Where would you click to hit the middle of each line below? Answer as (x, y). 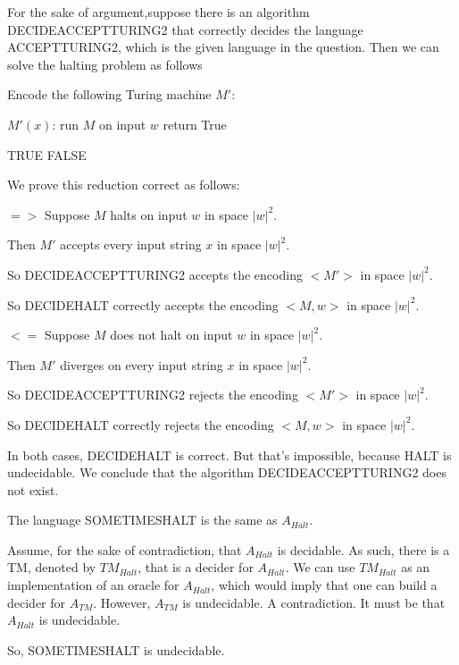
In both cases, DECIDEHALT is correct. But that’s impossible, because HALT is (229, 455)
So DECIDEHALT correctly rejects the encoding (141, 424)
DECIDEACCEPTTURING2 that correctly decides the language (185, 29)
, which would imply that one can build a (324, 585)
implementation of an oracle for (93, 585)
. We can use (320, 567)
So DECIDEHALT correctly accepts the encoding (143, 304)
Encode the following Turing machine (109, 94)
